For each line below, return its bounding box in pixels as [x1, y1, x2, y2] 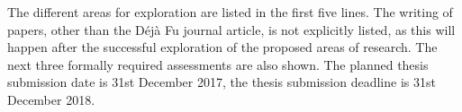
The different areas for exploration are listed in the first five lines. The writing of [7, 3, 453, 21]
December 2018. [7, 90, 95, 108]
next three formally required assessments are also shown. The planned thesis [7, 55, 429, 73]
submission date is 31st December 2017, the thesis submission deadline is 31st [7, 73, 436, 91]
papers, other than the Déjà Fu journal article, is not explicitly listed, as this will [7, 20, 456, 39]
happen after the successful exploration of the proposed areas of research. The [7, 38, 438, 56]
